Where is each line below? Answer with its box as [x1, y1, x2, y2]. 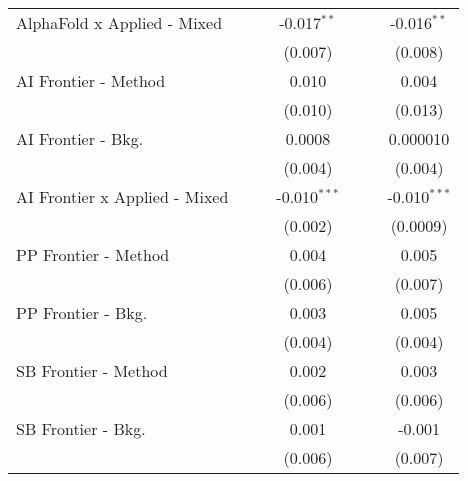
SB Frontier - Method [16, 359, 168, 382]
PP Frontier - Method [16, 243, 170, 266]
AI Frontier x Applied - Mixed [16, 185, 229, 208]
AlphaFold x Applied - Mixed [16, 11, 223, 34]
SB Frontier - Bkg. [16, 417, 146, 440]
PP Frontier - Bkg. [16, 301, 148, 324]
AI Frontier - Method [16, 69, 166, 92]
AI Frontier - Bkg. [16, 127, 144, 150]
